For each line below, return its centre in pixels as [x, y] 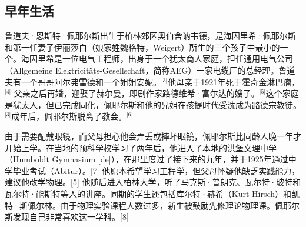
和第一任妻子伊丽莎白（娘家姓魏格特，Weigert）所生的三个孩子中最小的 [142, 47]
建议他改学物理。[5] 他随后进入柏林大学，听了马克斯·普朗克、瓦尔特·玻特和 [153, 182]
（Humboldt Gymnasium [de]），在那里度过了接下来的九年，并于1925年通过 [147, 159]
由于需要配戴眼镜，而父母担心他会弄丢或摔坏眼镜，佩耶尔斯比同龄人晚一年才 [153, 136]
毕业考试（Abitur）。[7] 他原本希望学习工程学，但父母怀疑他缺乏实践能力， [156, 170]
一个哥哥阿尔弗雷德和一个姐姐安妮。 [91, 81]
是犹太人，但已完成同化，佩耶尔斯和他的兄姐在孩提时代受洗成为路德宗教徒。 [153, 104]
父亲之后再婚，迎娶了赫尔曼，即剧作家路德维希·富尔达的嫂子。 [137, 93]
